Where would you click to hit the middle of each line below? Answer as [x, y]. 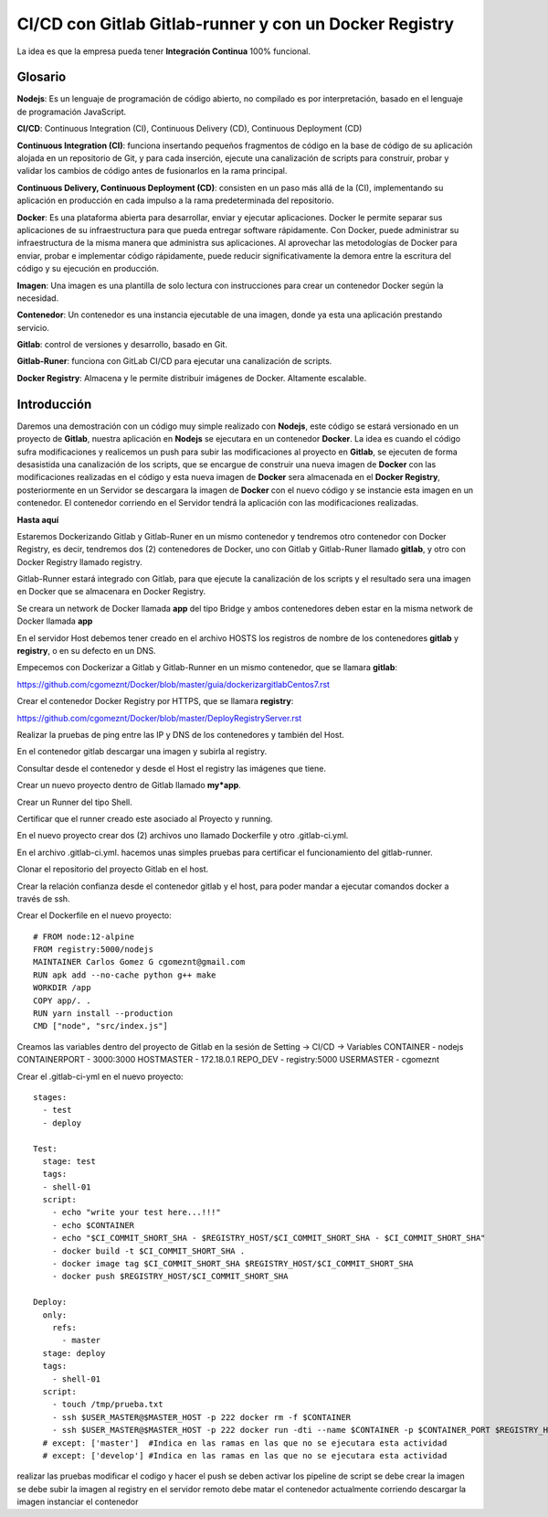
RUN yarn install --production [103, 1014]
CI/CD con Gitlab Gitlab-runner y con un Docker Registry [236, 24]
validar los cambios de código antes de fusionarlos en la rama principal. [152, 171]
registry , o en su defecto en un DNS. [86, 651]
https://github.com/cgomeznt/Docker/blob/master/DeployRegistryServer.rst [159, 718]
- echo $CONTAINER [93, 1225]
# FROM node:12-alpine [84, 936]
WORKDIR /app [62, 988]
